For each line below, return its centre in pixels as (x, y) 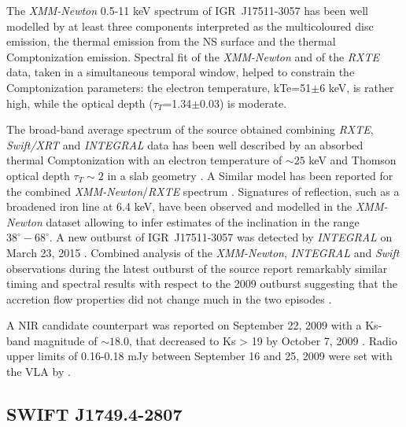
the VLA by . (39, 372)
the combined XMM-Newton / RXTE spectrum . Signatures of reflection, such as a (203, 191)
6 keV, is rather (357, 87)
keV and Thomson (352, 160)
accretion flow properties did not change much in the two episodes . (169, 298)
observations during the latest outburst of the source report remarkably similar (197, 268)
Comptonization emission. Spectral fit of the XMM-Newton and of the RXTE (193, 56)
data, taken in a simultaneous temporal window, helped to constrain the (181, 72)
